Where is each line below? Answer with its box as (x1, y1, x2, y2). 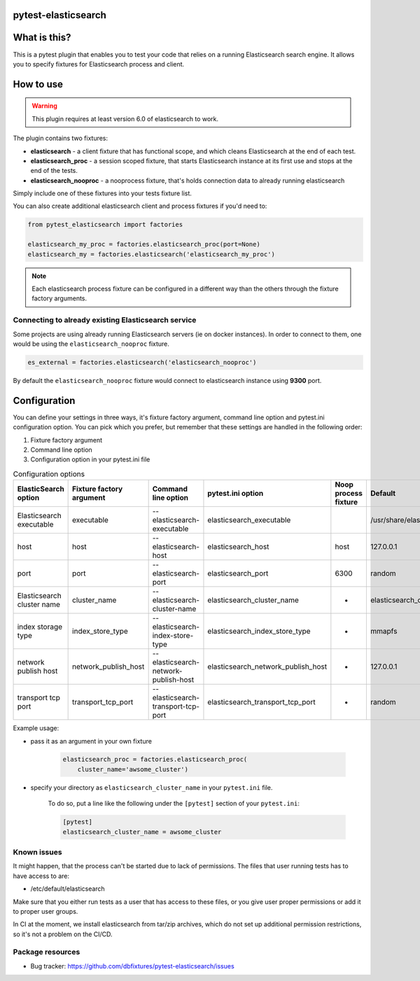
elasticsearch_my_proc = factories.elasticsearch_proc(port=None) (27, 240, 260, 249)
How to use (13, 78, 63, 90)
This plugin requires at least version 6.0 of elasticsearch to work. (31, 114, 219, 123)
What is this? (13, 32, 71, 43)
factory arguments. (31, 294, 87, 302)
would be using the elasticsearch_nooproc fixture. (13, 340, 169, 348)
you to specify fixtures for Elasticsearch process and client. (13, 60, 185, 68)
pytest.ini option (207, 489, 264, 499)
